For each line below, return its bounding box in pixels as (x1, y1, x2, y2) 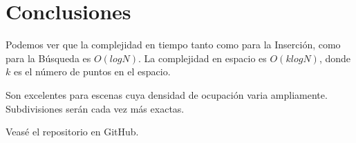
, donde (319, 50, 350, 65)
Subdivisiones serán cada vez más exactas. (6, 101, 185, 115)
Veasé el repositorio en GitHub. (6, 124, 139, 139)
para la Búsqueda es (6, 50, 91, 65)
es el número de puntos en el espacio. (13, 64, 171, 79)
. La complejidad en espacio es (138, 50, 267, 65)
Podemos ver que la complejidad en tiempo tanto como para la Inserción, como (6, 37, 341, 52)
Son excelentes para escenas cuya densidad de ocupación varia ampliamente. (6, 87, 328, 102)
